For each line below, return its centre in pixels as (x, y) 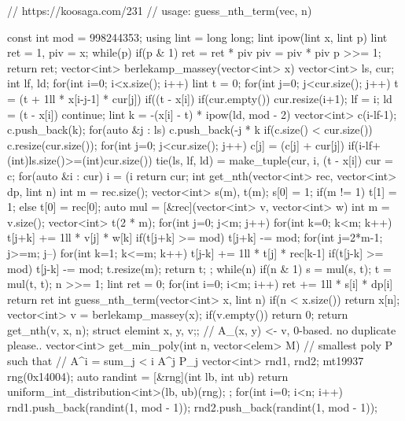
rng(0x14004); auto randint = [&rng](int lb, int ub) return (148, 376)
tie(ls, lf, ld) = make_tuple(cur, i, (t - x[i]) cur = (274, 160)
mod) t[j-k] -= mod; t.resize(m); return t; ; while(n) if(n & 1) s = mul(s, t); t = (199, 268)
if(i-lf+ (364, 144)
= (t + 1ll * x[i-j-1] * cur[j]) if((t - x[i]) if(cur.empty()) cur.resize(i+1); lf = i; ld (200, 98)
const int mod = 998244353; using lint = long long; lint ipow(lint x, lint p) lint (197, 37)
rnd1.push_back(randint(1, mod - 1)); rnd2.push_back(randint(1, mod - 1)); (192, 406)
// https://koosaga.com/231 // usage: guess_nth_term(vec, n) (160, 10)
